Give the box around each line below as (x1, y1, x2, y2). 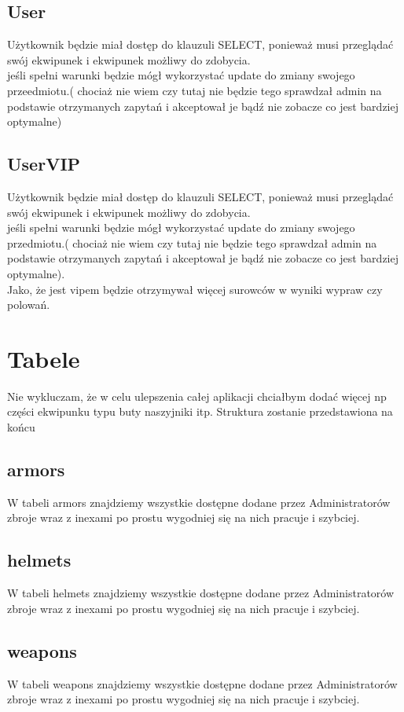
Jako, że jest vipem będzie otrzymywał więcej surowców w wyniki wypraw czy (7, 281, 383, 297)
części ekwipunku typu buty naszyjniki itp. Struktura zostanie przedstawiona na (7, 403, 393, 420)
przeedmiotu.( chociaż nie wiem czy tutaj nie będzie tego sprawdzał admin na (7, 82, 382, 98)
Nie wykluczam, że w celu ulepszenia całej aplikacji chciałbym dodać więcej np (7, 387, 387, 404)
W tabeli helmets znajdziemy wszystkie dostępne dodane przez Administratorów (7, 585, 395, 601)
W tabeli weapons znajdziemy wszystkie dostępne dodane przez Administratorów (7, 675, 398, 692)
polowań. (7, 296, 50, 313)
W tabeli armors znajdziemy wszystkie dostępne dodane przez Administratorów (7, 494, 391, 510)
